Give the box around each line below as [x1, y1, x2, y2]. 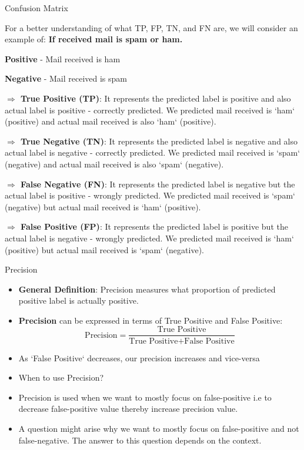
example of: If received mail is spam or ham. [5, 33, 183, 45]
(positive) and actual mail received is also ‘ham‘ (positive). [5, 115, 216, 127]
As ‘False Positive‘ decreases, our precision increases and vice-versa [18, 351, 260, 364]
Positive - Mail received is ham [5, 52, 121, 65]
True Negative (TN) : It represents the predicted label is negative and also [21, 135, 298, 147]
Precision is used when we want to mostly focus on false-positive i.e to [18, 391, 272, 403]
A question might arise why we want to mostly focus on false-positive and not [18, 422, 299, 434]
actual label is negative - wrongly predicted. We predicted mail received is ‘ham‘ [5, 231, 294, 244]
